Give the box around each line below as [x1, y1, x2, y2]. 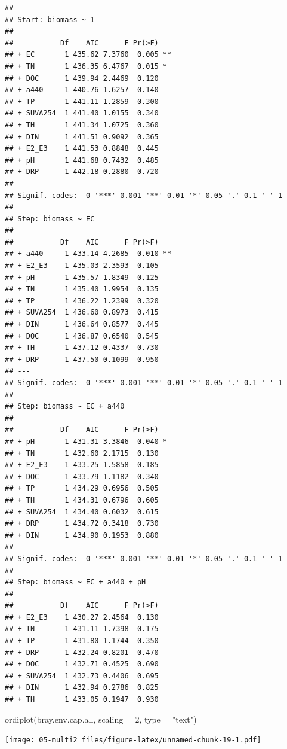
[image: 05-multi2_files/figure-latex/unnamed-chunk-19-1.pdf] [5, 736, 261, 745]
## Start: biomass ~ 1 [5, 15, 95, 24]
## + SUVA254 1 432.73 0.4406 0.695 [5, 671, 159, 680]
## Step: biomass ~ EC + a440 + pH [5, 578, 146, 587]
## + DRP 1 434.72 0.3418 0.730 [5, 519, 159, 528]
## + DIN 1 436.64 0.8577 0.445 [5, 320, 159, 329]
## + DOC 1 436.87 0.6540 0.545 [5, 331, 159, 340]
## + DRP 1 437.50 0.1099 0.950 [5, 355, 159, 364]
